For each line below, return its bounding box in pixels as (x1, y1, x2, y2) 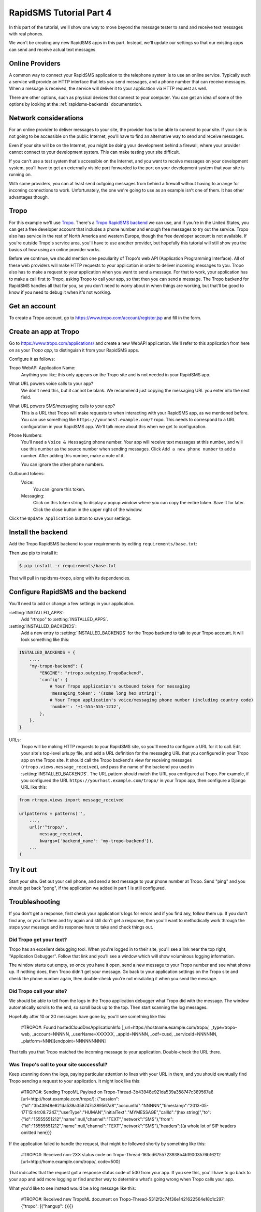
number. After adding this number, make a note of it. (21, 453, 125, 459)
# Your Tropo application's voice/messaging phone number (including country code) (49, 697, 254, 703)
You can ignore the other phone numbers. (21, 462, 104, 467)
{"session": (97, 1096, 119, 1101)
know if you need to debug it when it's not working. (9, 289, 111, 295)
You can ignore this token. (33, 486, 86, 492)
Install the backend (9, 528, 68, 537)
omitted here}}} (21, 1130, 52, 1135)
